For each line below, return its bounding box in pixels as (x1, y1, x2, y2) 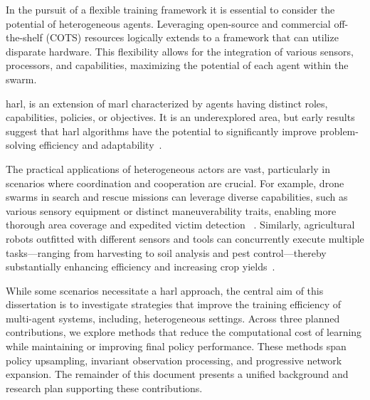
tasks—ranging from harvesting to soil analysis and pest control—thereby (6, 245, 327, 260)
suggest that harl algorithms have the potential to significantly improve (6, 123, 317, 138)
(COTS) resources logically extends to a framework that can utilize (46, 30, 339, 45)
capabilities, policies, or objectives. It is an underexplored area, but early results (6, 110, 355, 125)
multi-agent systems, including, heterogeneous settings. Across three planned (6, 310, 340, 325)
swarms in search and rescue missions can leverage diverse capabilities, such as (6, 189, 348, 204)
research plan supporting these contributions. (6, 380, 203, 395)
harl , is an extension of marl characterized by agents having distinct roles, (6, 95, 328, 110)
